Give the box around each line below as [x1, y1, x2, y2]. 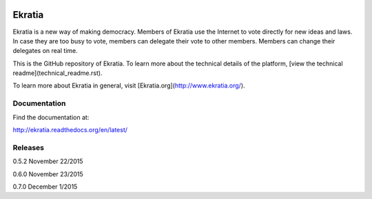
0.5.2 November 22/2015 [12, 157, 83, 165]
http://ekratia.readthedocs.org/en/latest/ [12, 126, 127, 134]
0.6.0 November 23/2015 [12, 169, 84, 178]
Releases [12, 143, 45, 152]
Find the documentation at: [12, 113, 90, 121]
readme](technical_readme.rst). [12, 69, 103, 77]
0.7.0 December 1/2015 [12, 182, 78, 191]
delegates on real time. [12, 47, 79, 55]
